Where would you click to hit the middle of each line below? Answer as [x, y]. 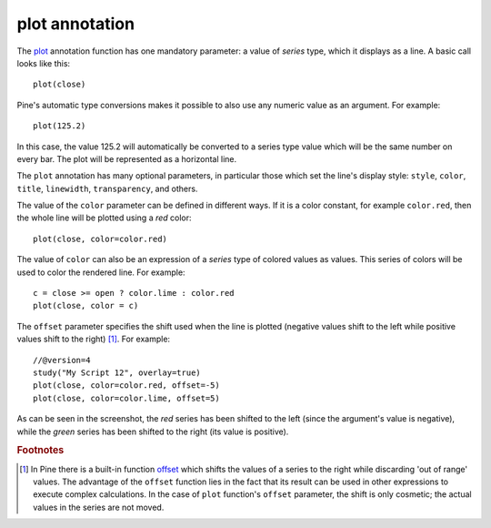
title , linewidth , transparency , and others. [107, 188]
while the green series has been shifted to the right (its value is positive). [153, 432]
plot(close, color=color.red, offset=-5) [126, 386]
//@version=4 [62, 360]
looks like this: [44, 63]
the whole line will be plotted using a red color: [104, 218]
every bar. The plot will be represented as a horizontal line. [127, 158]
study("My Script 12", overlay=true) [117, 372]
